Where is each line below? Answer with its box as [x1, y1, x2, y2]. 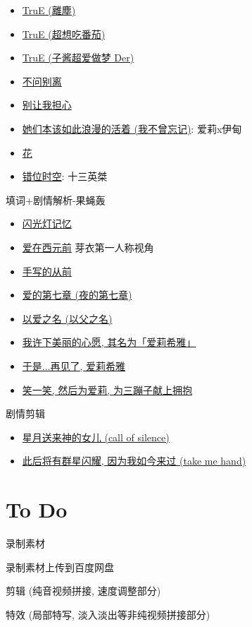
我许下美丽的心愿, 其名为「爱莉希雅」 [22, 335, 196, 350]
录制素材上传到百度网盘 [6, 559, 114, 574]
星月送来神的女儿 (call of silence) [22, 429, 170, 444]
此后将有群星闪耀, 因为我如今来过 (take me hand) [22, 453, 246, 468]
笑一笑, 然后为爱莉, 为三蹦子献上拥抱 [22, 382, 192, 397]
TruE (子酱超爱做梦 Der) [22, 50, 134, 65]
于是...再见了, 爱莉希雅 [22, 358, 126, 373]
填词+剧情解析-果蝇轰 [6, 192, 106, 207]
